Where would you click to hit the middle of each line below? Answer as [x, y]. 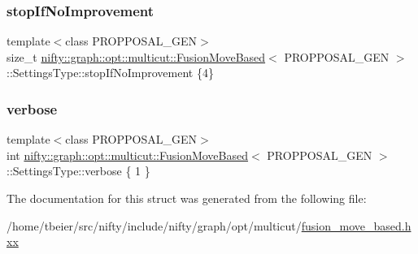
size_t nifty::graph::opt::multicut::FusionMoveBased [136, 56]
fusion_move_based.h [356, 225]
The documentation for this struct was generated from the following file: [187, 198]
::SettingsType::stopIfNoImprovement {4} [110, 73]
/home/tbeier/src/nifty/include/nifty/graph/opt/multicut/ [154, 225]
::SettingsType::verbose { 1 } [78, 171]
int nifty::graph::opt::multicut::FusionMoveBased [128, 155]
